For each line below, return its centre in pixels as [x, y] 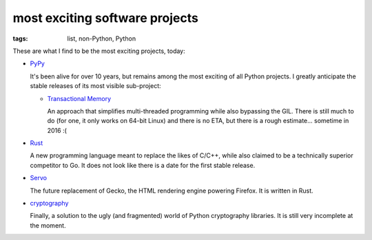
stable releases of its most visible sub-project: [95, 86]
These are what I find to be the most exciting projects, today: [99, 51]
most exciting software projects [106, 18]
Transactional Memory [79, 98]
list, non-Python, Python [102, 39]
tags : [20, 39]
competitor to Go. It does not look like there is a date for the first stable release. [143, 165]
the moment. [48, 225]
